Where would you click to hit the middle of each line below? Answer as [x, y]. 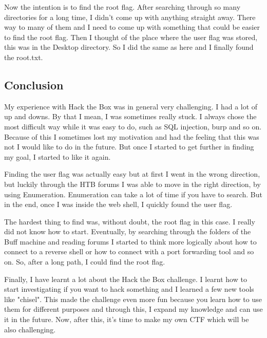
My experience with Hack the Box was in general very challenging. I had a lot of [131, 106]
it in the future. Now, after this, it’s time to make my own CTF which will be [127, 319]
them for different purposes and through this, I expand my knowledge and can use [133, 309]
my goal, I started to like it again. [58, 156]
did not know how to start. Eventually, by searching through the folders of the [128, 231]
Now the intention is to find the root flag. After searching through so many [122, 7]
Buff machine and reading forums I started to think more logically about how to [130, 241]
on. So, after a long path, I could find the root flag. [85, 262]
